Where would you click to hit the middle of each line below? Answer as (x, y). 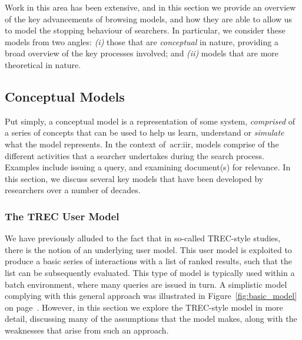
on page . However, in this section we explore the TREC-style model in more (144, 307)
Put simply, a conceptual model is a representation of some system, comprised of (150, 121)
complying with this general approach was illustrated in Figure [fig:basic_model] (151, 296)
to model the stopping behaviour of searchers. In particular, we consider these (145, 30)
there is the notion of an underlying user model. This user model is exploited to (148, 249)
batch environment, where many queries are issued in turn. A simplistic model (146, 284)
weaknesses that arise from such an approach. (87, 330)
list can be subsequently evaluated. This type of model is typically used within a (150, 272)
